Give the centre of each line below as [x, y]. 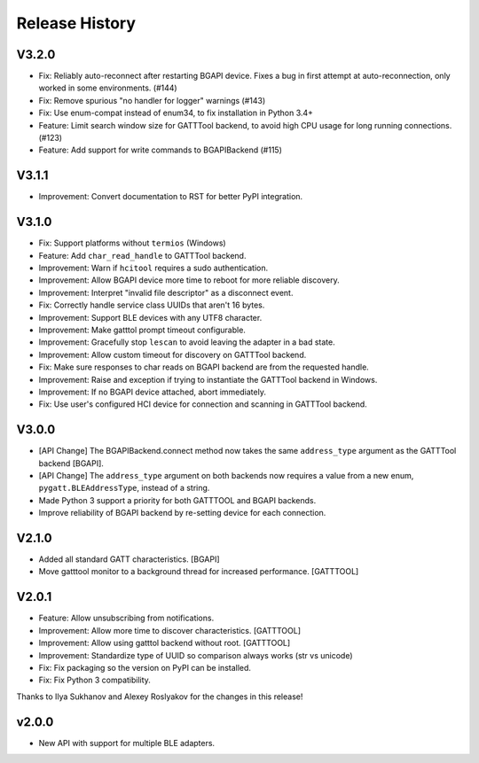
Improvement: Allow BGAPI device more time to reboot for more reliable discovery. [189, 280]
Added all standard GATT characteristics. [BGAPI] [130, 559]
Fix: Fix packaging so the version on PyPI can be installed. [145, 667]
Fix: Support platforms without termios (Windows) [132, 243]
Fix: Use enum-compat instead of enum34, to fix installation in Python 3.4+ [176, 113]
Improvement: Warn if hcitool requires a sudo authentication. [153, 268]
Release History [76, 23]
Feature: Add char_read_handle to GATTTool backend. [142, 255]
